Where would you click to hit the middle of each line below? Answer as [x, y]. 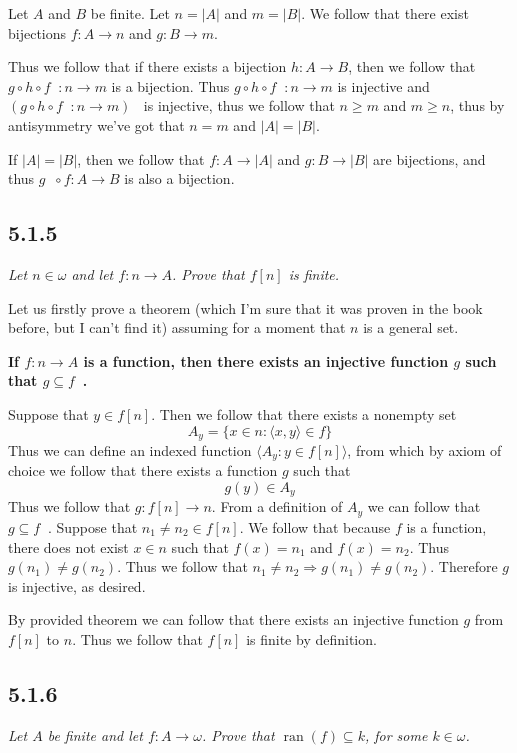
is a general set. [411, 327]
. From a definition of [277, 506]
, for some [396, 734]
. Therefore [464, 566]
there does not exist [68, 546]
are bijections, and [429, 158]
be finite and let [95, 734]
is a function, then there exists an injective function [266, 360]
